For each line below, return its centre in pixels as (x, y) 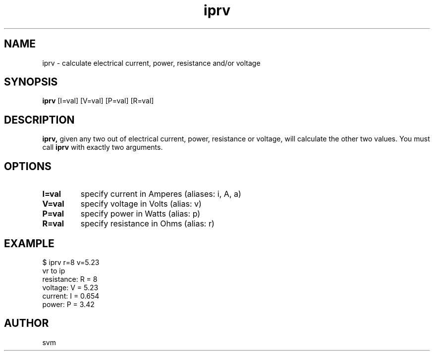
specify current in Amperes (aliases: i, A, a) (161, 194)
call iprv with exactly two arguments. (103, 147)
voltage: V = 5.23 (70, 287)
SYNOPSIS (31, 82)
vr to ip (54, 270)
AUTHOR (27, 323)
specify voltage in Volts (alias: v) (141, 204)
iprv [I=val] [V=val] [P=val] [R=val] (98, 101)
